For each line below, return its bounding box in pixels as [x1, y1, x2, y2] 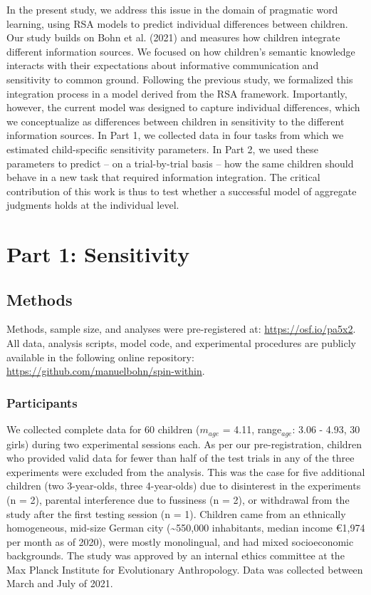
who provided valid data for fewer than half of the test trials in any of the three [6, 450, 355, 465]
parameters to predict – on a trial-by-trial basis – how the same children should [6, 155, 354, 170]
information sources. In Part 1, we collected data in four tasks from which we [6, 128, 344, 143]
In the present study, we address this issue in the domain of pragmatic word [6, 2, 338, 16]
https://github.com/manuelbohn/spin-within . [6, 363, 205, 378]
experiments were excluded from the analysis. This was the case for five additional [6, 464, 365, 479]
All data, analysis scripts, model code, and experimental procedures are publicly [6, 336, 356, 351]
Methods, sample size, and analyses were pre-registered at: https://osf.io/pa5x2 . [6, 321, 356, 336]
